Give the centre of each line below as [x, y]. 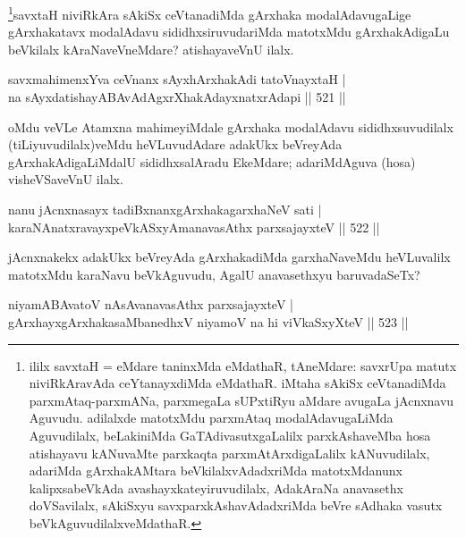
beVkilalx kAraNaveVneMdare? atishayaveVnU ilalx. [151, 49]
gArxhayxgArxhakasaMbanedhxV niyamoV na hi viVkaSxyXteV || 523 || [208, 321]
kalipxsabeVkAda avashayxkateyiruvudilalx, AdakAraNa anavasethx [216, 488]
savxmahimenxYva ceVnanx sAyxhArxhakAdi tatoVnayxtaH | [177, 79]
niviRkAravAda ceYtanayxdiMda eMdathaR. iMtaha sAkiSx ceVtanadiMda [237, 383]
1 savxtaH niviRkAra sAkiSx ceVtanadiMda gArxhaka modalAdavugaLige [210, 13]
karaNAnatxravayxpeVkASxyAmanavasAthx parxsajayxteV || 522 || [194, 227]
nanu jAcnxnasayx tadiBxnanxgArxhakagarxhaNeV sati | [165, 209]
